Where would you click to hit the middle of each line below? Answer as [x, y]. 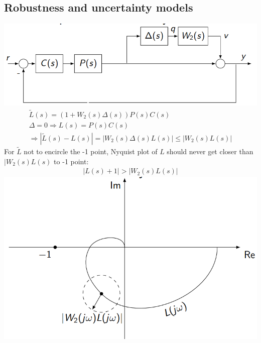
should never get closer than [210, 151]
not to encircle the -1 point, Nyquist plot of [91, 151]
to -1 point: [71, 161]
